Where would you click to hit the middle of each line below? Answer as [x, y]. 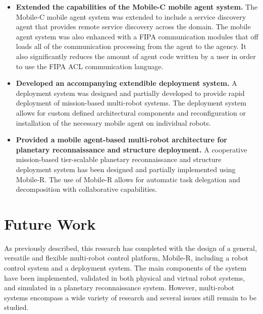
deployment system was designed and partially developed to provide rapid [130, 93]
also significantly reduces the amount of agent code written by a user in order [136, 56]
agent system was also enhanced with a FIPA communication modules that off [137, 36]
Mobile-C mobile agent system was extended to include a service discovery [131, 16]
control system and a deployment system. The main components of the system [125, 268]
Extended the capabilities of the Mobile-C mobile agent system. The [137, 7]
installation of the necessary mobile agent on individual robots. [113, 122]
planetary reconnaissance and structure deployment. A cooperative [131, 149]
